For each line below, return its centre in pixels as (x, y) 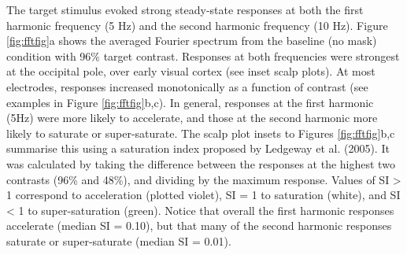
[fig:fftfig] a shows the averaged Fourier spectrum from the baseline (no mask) (192, 41)
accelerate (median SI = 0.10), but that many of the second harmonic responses (199, 225)
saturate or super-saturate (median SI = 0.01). (119, 240)
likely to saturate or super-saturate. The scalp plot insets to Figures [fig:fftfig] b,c (201, 133)
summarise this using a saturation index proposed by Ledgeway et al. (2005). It (198, 148)
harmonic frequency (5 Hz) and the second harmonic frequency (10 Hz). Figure (197, 25)
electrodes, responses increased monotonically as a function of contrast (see (187, 86)
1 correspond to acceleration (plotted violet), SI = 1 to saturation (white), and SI (203, 195)
